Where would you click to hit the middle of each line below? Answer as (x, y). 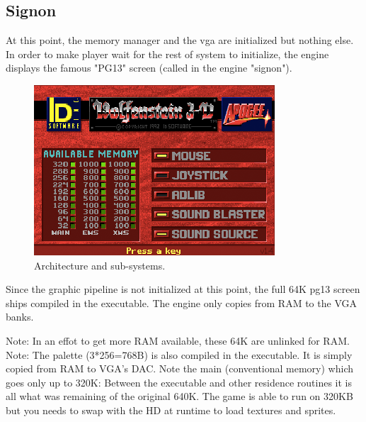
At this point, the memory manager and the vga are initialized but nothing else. (180, 40)
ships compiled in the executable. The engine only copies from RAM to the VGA (181, 302)
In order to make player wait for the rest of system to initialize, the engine (167, 54)
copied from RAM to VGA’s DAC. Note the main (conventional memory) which (179, 368)
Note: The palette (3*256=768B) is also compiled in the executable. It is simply (179, 354)
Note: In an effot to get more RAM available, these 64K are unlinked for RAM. (178, 340)
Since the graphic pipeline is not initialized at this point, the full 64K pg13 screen (183, 289)
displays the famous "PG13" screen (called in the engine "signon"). (149, 68)
